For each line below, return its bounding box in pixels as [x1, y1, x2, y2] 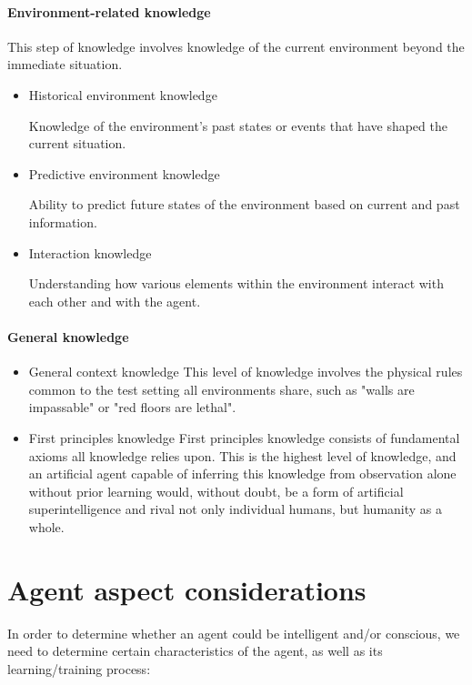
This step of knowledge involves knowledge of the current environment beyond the [7, 36, 465, 55]
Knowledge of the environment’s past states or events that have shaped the [28, 116, 447, 135]
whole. [28, 517, 65, 536]
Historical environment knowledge [28, 85, 217, 104]
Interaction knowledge [28, 243, 152, 262]
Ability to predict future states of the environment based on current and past [28, 195, 460, 214]
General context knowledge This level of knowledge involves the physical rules [28, 362, 463, 381]
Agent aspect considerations [7, 570, 367, 608]
